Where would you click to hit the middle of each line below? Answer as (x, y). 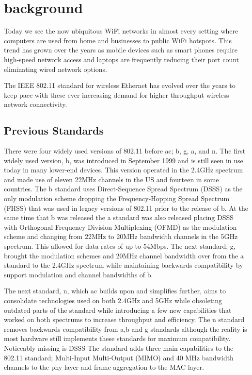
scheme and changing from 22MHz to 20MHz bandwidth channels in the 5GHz (121, 236)
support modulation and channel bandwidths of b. (79, 274)
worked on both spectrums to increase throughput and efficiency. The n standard (124, 319)
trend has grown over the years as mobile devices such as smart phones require (121, 50)
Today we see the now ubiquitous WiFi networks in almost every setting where (121, 31)
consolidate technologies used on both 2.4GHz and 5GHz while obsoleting (113, 300)
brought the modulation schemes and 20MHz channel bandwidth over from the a (124, 255)
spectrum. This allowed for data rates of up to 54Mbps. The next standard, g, (120, 246)
